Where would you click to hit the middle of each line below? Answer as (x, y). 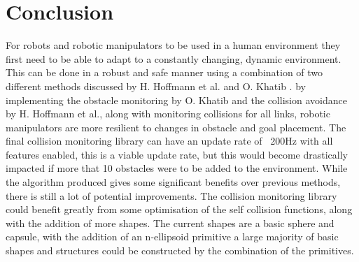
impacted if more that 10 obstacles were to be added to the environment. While (177, 168)
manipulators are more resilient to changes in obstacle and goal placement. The (176, 127)
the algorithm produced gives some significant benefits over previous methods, (173, 182)
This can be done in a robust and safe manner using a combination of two (164, 72)
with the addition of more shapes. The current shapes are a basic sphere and (170, 223)
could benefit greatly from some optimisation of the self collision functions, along (179, 209)
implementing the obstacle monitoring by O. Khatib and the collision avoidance (176, 100)
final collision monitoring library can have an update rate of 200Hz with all (169, 141)
